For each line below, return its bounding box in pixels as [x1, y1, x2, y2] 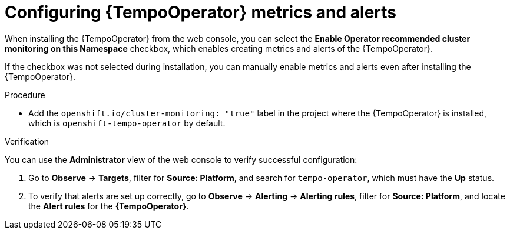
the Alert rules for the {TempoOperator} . [28, 200, 189, 211]
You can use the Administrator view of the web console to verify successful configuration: [5, 154, 357, 165]
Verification [5, 136, 49, 146]
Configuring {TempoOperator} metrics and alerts [5, 2, 396, 22]
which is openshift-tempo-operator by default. [28, 118, 226, 128]
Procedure [5, 89, 45, 100]
